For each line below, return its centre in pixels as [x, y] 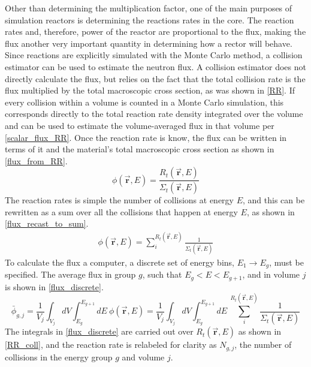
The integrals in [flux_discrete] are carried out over [99, 331]
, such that [162, 274]
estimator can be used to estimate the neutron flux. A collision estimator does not [155, 66]
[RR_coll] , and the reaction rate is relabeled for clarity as [111, 345]
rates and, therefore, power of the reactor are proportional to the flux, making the [155, 31]
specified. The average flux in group [70, 274]
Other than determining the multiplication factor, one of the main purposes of [149, 8]
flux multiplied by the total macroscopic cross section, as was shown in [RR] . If [150, 90]
